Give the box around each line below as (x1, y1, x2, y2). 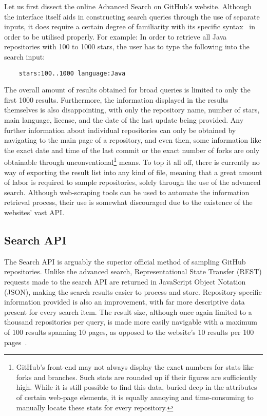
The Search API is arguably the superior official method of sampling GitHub (4, 256, 246, 267)
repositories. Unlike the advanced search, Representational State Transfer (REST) (4, 266, 262, 277)
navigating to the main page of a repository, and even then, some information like (4, 135, 261, 145)
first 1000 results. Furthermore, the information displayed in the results (4, 94, 228, 105)
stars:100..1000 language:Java (18, 69, 126, 77)
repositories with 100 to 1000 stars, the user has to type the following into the (4, 41, 250, 52)
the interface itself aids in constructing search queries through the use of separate (4, 11, 260, 22)
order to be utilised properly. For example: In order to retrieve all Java (4, 31, 227, 42)
